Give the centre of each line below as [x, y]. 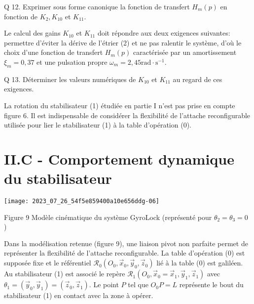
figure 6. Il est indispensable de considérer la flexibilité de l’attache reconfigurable [127, 115]
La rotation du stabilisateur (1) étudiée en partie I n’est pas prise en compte [120, 105]
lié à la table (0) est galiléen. [200, 263]
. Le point [104, 284]
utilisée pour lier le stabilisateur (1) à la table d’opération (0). [98, 125]
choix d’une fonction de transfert [54, 52]
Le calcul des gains [32, 33]
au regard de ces [198, 79]
